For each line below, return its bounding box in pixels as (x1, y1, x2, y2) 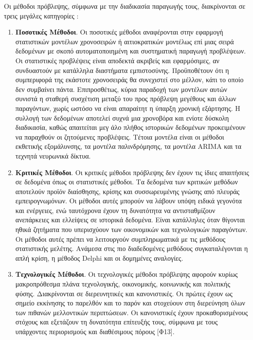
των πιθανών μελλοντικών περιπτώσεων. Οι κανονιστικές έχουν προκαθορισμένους (15, 307, 248, 317)
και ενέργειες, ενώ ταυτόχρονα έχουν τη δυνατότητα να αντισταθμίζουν (15, 205, 216, 215)
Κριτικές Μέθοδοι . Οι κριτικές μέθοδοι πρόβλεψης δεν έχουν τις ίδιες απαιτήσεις (15, 167, 249, 177)
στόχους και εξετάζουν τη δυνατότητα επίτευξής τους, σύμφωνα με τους (15, 317, 218, 327)
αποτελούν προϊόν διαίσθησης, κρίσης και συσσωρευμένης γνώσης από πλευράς (15, 186, 240, 196)
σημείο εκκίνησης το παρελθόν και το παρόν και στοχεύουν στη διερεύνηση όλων (15, 298, 245, 308)
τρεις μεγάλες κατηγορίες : (4, 10, 79, 20)
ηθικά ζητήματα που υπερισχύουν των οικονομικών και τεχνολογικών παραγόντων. (15, 224, 248, 234)
